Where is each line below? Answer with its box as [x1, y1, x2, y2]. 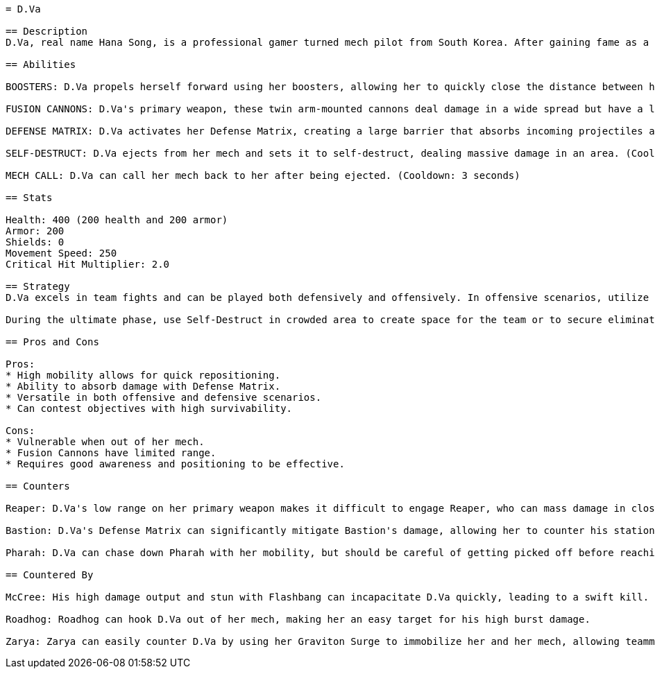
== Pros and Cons [6, 336, 99, 347]
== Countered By [6, 569, 94, 580]
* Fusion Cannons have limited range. [6, 447, 216, 458]
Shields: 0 [6, 236, 65, 248]
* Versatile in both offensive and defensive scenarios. [6, 392, 322, 403]
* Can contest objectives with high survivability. [6, 403, 293, 414]
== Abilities [6, 59, 76, 70]
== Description [6, 26, 88, 37]
